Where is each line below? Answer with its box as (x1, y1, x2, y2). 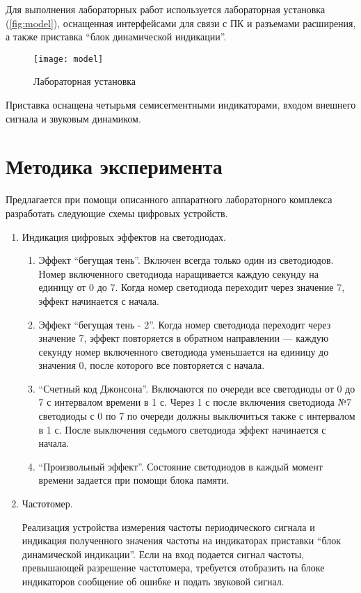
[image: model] (33, 54, 104, 64)
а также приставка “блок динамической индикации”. (6, 29, 227, 44)
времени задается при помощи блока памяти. (38, 473, 230, 487)
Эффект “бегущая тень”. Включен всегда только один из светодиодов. (38, 253, 334, 267)
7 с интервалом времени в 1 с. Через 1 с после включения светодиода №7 (38, 395, 352, 409)
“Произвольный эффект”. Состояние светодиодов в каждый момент (38, 459, 323, 473)
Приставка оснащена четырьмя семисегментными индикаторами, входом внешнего (6, 97, 356, 112)
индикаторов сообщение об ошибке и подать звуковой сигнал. (22, 574, 284, 588)
